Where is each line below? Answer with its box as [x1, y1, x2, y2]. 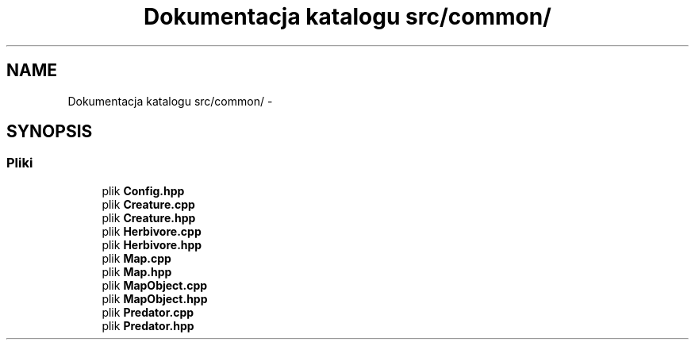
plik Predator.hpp [102, 318, 194, 333]
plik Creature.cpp [102, 197, 195, 211]
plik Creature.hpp [102, 210, 196, 225]
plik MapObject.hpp [102, 291, 208, 306]
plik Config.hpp [102, 183, 185, 198]
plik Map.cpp [102, 251, 171, 265]
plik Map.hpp [102, 264, 172, 279]
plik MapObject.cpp [102, 278, 208, 292]
